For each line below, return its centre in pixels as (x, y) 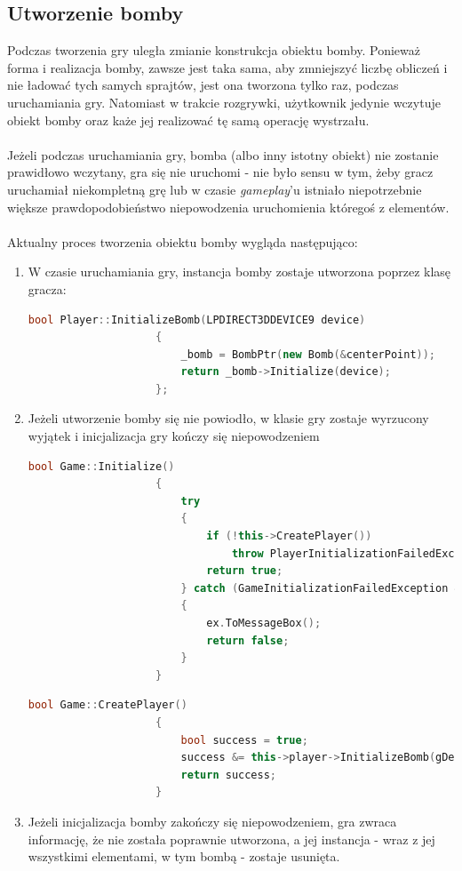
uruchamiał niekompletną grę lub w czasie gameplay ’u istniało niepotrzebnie (215, 189)
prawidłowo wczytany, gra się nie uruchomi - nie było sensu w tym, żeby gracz (220, 172)
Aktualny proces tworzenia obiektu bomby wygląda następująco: (183, 241)
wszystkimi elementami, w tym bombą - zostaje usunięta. (184, 856)
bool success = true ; (244, 740)
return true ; (245, 571)
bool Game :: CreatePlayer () (108, 705)
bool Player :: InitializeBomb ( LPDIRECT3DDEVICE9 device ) (197, 320)
